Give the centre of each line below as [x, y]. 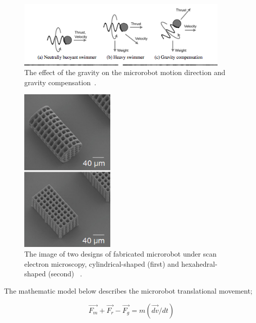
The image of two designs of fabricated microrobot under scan [120, 254]
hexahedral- [199, 263]
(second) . [65, 274]
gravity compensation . [60, 82]
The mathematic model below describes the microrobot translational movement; [128, 291]
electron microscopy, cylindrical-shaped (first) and [102, 263]
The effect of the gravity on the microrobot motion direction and [125, 72]
